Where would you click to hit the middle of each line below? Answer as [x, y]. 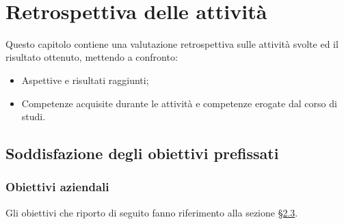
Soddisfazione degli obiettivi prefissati [142, 153]
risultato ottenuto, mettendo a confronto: [92, 57]
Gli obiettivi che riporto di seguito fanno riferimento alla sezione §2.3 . [152, 212]
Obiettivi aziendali [57, 187]
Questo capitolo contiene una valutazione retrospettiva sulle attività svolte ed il [172, 43]
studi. [34, 116]
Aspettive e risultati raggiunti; [85, 80]
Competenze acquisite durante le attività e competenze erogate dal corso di [179, 103]
